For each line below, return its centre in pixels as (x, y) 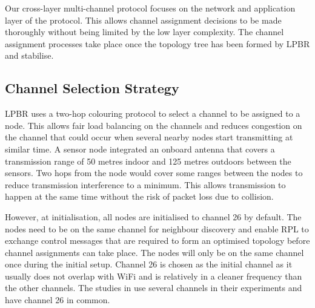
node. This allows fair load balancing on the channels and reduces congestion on (154, 125)
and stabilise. (29, 55)
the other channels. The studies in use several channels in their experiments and (154, 288)
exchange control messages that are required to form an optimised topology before (157, 241)
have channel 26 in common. (58, 300)
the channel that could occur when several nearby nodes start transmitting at (149, 137)
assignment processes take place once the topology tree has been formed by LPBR (157, 43)
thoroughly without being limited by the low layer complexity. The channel (144, 32)
